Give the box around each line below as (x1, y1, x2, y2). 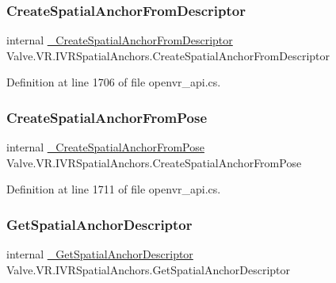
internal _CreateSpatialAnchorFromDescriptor (6, 32, 233, 48)
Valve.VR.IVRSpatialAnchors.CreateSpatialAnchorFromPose (6, 154, 302, 170)
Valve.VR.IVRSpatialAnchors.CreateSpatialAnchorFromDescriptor (6, 47, 330, 63)
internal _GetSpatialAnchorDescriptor (6, 246, 193, 262)
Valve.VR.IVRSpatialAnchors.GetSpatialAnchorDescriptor (6, 261, 291, 277)
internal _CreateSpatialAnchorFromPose (6, 139, 204, 155)
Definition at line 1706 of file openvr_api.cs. (6, 74, 221, 90)
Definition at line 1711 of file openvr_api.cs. (6, 181, 221, 197)
